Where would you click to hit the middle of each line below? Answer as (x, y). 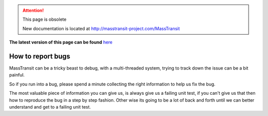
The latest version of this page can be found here (61, 42)
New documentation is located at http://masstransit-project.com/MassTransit (101, 28)
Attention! (33, 10)
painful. (17, 75)
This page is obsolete (44, 19)
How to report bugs (40, 56)
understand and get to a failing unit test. (50, 107)
